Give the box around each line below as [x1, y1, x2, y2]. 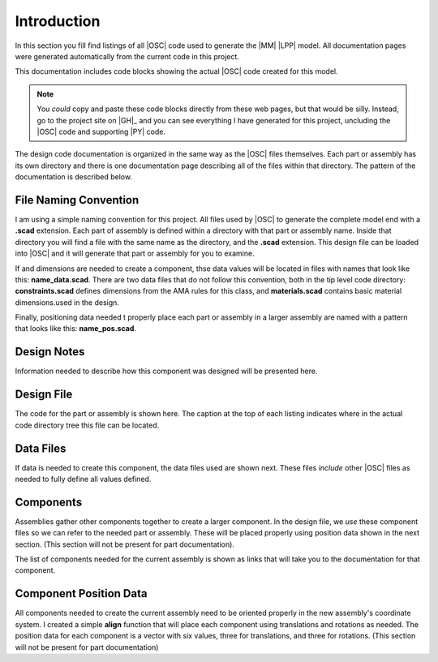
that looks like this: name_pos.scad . [15, 324, 137, 333]
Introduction [15, 12, 101, 30]
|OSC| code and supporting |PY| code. [36, 127, 166, 136]
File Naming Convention [15, 193, 140, 207]
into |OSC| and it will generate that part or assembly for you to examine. [15, 248, 255, 259]
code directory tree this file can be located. [15, 420, 160, 430]
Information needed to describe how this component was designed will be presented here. [15, 366, 318, 376]
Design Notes [15, 345, 85, 359]
